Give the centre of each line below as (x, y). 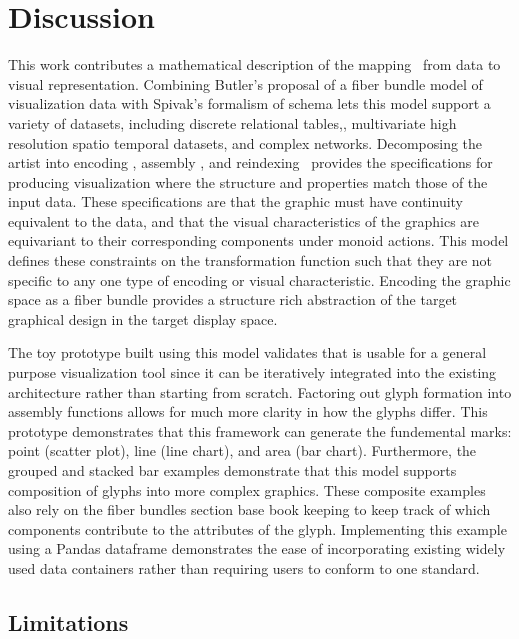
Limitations (68, 621)
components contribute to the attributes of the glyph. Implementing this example (257, 528)
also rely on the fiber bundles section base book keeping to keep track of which (249, 509)
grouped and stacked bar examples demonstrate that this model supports (232, 470)
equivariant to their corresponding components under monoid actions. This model (258, 240)
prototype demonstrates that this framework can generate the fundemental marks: (260, 430)
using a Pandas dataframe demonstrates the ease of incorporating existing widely (257, 548)
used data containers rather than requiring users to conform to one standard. (244, 567)
